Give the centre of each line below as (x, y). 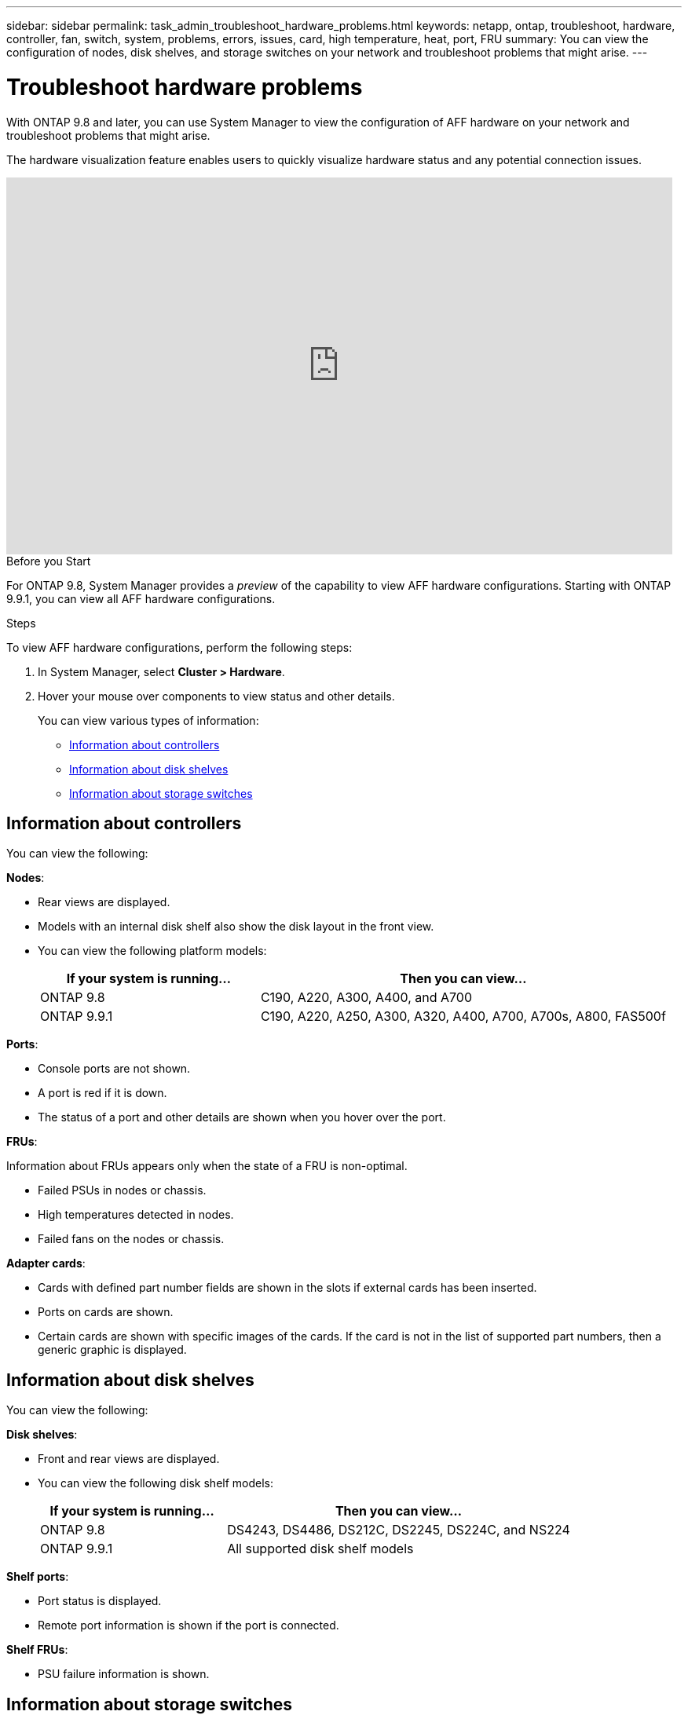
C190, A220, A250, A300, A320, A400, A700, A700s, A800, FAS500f (463, 1017)
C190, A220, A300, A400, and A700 (366, 998)
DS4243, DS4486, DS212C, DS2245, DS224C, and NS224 (399, 1530)
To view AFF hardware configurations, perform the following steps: (179, 647)
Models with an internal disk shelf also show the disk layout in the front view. (236, 927)
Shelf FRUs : (37, 1650)
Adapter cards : (46, 1263)
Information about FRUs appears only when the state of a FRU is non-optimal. (207, 1166)
